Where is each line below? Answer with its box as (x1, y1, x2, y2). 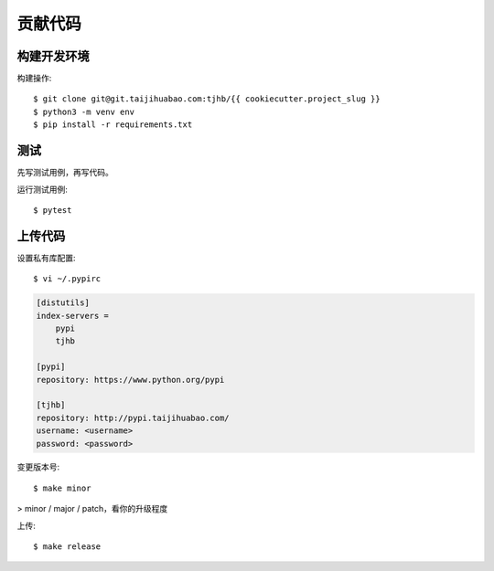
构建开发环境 (16, 48, 90, 64)
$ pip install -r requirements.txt (33, 120, 193, 130)
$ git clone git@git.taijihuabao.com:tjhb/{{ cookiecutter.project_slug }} (33, 94, 381, 104)
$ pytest (33, 205, 72, 215)
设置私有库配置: (16, 252, 77, 263)
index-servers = (36, 311, 110, 321)
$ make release (33, 542, 102, 552)
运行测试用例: (16, 184, 69, 195)
